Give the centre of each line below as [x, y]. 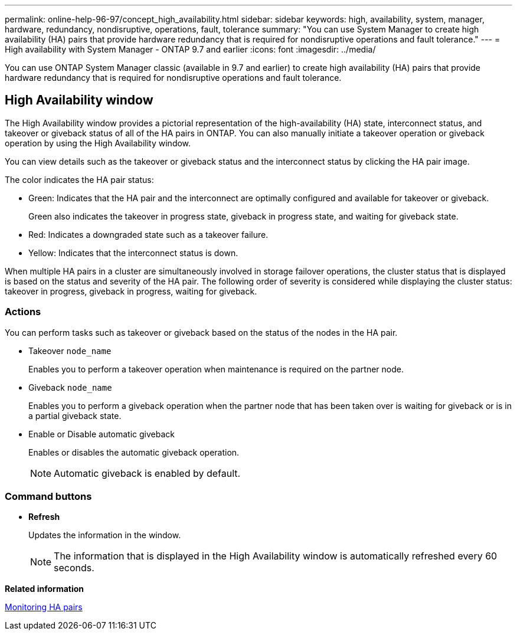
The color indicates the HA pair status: [79, 179]
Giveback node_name [70, 387]
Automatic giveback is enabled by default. [147, 473]
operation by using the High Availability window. [98, 143]
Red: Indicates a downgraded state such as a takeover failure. [148, 234]
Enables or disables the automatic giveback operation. [134, 452]
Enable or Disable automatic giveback [102, 434]
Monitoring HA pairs [44, 607]
